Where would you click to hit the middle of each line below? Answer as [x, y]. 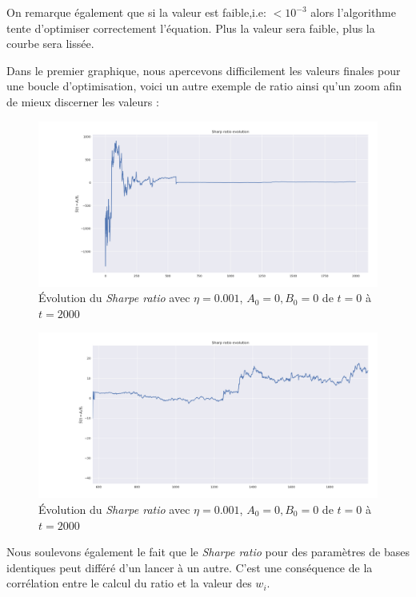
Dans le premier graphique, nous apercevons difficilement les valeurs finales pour [204, 70]
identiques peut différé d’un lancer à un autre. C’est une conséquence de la [190, 567]
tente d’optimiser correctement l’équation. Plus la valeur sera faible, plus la [191, 28]
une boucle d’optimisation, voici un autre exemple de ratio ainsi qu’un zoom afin [204, 86]
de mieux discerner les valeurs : [83, 101]
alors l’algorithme [353, 12]
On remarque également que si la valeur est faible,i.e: [136, 12]
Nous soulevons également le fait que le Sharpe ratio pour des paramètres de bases [208, 552]
